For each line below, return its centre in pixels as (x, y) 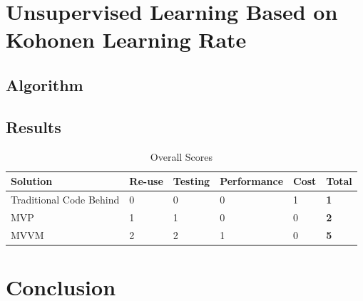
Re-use (146, 181)
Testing (191, 181)
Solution (32, 181)
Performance (252, 181)
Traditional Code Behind (65, 199)
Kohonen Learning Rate (126, 39)
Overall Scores (181, 156)
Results (34, 126)
